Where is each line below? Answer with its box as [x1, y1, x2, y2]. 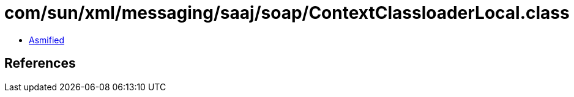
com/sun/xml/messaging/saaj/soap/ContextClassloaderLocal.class [4, 2, 570, 23]
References [4, 56, 76, 71]
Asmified [29, 34, 65, 45]
